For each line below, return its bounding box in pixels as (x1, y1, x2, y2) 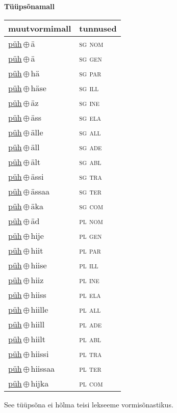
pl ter (79, 362, 102, 374)
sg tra (79, 170, 102, 182)
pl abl (79, 333, 101, 345)
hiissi (31, 347, 49, 360)
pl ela (79, 288, 101, 300)
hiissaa (31, 362, 55, 374)
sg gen (79, 52, 102, 64)
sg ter (79, 185, 102, 197)
